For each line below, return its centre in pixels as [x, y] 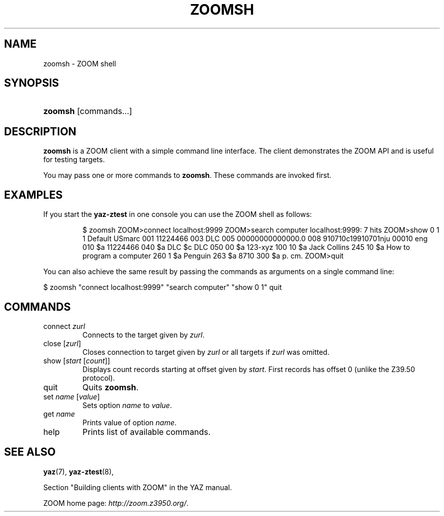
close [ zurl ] [62, 343]
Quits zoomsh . [110, 387]
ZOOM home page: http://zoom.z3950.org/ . [116, 503]
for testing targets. [74, 160]
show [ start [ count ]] [77, 360]
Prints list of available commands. [146, 432]
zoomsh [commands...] [88, 111]
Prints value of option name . [129, 422]
